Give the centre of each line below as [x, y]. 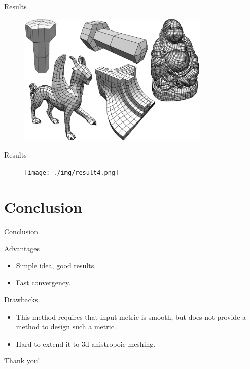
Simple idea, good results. [56, 265]
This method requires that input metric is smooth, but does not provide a [131, 316]
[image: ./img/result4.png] [72, 173]
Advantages [22, 248]
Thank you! [22, 361]
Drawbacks [21, 299]
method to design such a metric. [66, 327]
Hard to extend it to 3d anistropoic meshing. [86, 343]
